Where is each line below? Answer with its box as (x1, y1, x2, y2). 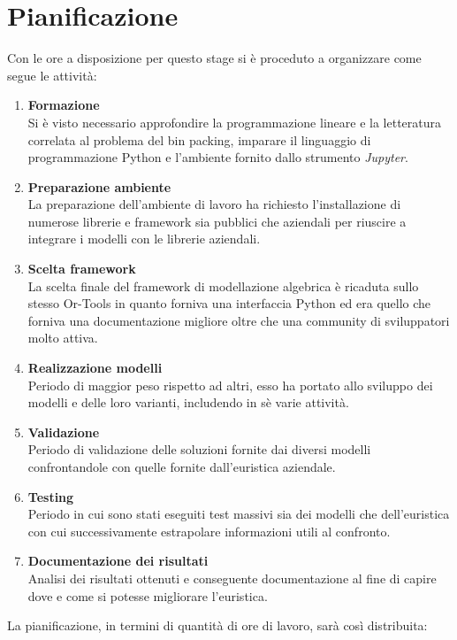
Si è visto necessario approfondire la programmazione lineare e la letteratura (27, 112, 442, 131)
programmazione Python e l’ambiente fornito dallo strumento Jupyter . (27, 148, 408, 166)
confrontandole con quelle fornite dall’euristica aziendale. (27, 458, 336, 475)
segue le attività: (7, 66, 97, 84)
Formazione (27, 96, 100, 114)
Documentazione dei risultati (27, 551, 209, 570)
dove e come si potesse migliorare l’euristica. (27, 586, 268, 605)
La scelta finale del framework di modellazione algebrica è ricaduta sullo (27, 276, 419, 295)
